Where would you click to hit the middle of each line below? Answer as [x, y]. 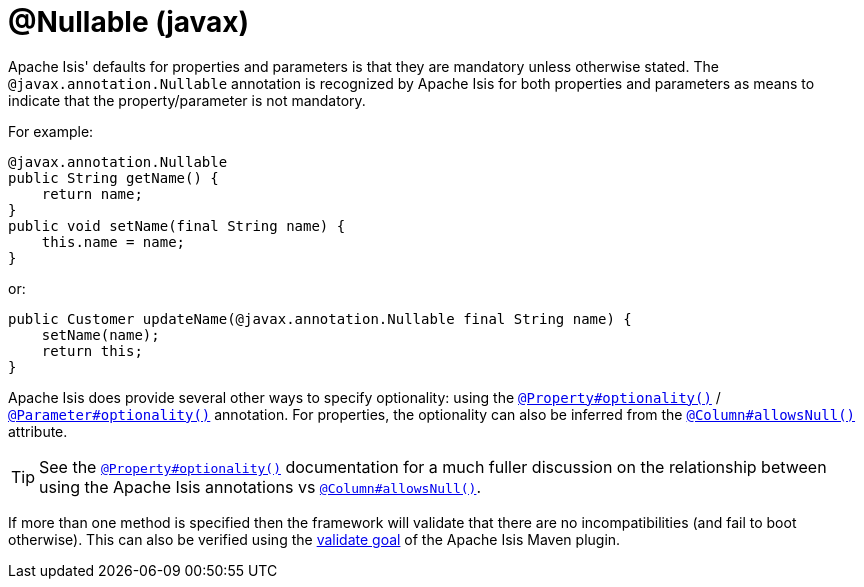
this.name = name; [113, 241]
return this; [92, 350]
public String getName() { [113, 177]
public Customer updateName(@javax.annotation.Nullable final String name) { [320, 318]
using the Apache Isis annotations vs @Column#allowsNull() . [260, 486]
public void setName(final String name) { [177, 225]
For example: [51, 131]
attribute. [38, 431]
